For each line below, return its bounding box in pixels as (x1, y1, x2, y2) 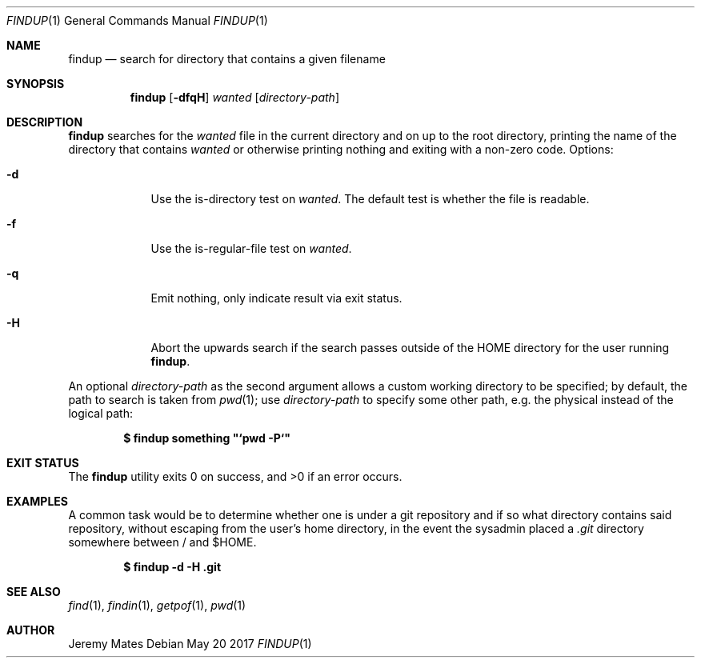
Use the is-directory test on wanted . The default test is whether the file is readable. (150, 192, 590, 206)
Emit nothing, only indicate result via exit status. (150, 291, 403, 305)
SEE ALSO (6, 585, 61, 598)
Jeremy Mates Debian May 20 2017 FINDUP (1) (68, 637, 312, 650)
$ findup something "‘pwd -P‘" (123, 431, 290, 445)
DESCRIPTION (6, 115, 83, 129)
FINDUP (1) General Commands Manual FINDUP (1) (6, 14, 268, 27)
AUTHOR (6, 623, 55, 637)
